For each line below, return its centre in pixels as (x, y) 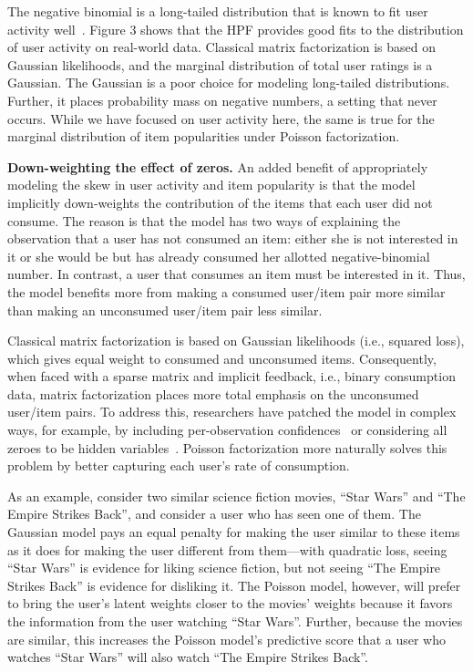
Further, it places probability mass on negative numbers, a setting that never (222, 100)
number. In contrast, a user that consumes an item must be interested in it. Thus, (236, 274)
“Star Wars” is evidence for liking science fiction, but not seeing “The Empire (224, 568)
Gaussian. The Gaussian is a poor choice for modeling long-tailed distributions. (229, 83)
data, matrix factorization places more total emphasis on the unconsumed (213, 393)
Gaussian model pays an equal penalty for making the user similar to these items (234, 532)
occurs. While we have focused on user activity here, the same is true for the (221, 118)
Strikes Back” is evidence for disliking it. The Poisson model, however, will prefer (234, 585)
